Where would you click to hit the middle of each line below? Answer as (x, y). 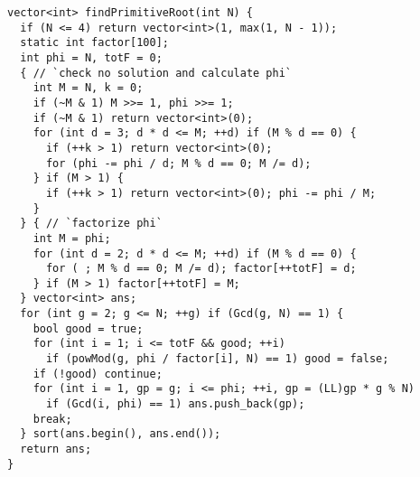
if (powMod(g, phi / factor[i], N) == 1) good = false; (217, 359)
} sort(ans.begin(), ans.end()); (121, 434)
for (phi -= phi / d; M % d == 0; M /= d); (178, 163)
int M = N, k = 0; (88, 88)
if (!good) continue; (98, 374)
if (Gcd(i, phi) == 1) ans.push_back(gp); (175, 404)
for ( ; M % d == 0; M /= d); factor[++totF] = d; (201, 269)
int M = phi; (72, 238)
